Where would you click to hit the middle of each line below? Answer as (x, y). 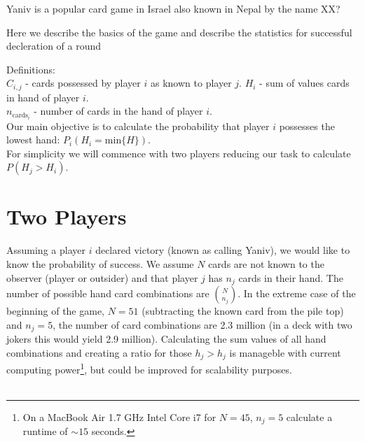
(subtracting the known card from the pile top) (243, 311)
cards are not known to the (266, 264)
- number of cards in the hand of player (118, 111)
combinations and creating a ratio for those (99, 352)
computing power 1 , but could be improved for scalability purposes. (149, 368)
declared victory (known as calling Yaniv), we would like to (223, 250)
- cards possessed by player (83, 83)
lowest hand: (33, 140)
